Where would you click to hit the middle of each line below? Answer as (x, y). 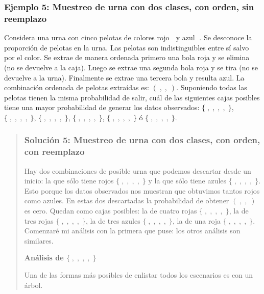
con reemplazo (54, 152)
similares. (39, 240)
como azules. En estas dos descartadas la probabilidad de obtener (127, 201)
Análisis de (44, 258)
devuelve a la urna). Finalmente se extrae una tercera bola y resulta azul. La (124, 77)
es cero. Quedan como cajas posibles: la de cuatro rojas (111, 210)
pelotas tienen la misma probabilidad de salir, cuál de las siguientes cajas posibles (132, 97)
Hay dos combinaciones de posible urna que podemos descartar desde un (138, 170)
